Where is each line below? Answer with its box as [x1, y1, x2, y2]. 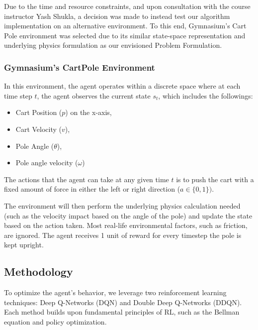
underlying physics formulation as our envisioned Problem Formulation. [4, 40, 222, 50]
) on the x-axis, [65, 107, 112, 117]
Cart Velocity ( [15, 123, 62, 134]
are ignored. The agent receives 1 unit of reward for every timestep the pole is [4, 229, 242, 240]
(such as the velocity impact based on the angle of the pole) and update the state [4, 210, 253, 220]
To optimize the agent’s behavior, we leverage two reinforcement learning [4, 287, 227, 298]
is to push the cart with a [176, 174, 254, 184]
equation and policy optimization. [4, 316, 107, 327]
